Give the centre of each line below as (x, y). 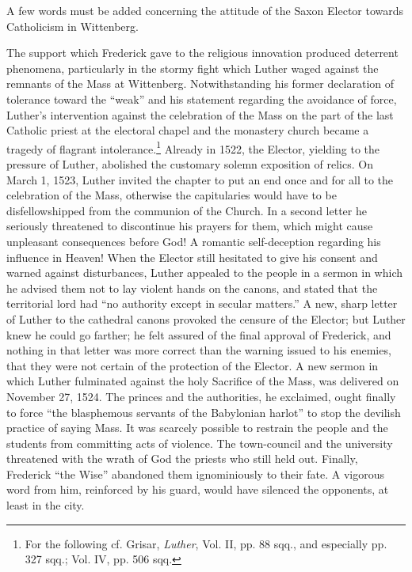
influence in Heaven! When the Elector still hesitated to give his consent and (192, 257)
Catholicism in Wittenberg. (72, 26)
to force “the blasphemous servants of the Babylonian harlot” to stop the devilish (204, 412)
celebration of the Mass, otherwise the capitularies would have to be (172, 195)
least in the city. (46, 505)
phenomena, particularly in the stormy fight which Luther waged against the (193, 68)
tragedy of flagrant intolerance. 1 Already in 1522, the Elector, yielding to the (193, 147)
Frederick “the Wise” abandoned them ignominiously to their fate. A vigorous (195, 474)
